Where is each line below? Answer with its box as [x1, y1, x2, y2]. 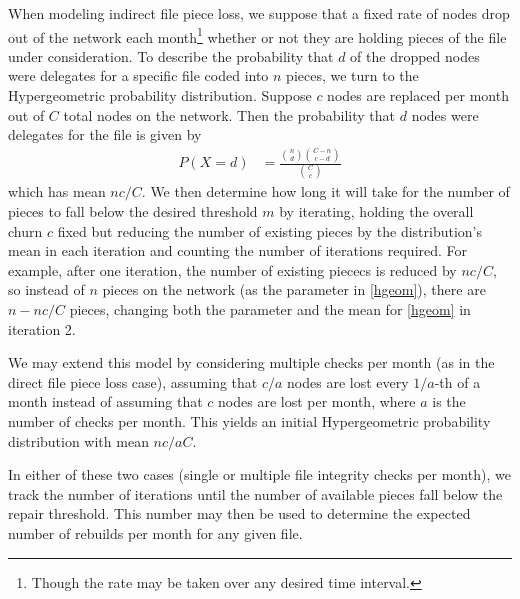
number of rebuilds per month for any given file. [8, 522, 303, 543]
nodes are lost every [287, 371, 409, 392]
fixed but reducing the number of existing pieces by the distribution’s [57, 220, 483, 241]
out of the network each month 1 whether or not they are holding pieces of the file [8, 23, 507, 47]
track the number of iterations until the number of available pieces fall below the [8, 483, 503, 504]
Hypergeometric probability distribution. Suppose [8, 85, 312, 106]
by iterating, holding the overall [279, 201, 474, 222]
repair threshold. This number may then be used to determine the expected [8, 503, 471, 524]
